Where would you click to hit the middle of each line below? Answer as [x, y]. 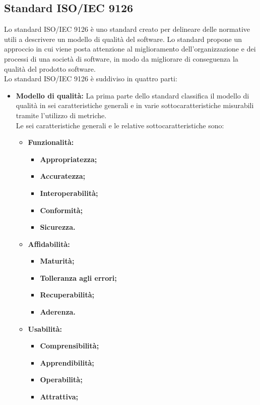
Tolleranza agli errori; [78, 277]
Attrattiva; [59, 397]
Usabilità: [45, 328]
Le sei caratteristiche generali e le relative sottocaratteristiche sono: [120, 125]
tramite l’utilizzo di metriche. [61, 115]
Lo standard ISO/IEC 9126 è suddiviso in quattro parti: [91, 79]
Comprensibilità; [70, 346]
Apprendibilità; [67, 362]
